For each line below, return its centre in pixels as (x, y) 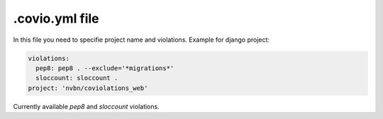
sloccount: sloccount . (77, 78)
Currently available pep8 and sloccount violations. (86, 106)
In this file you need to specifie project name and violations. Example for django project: (141, 40)
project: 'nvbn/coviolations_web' (88, 88)
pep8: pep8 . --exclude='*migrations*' (105, 68)
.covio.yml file (56, 18)
